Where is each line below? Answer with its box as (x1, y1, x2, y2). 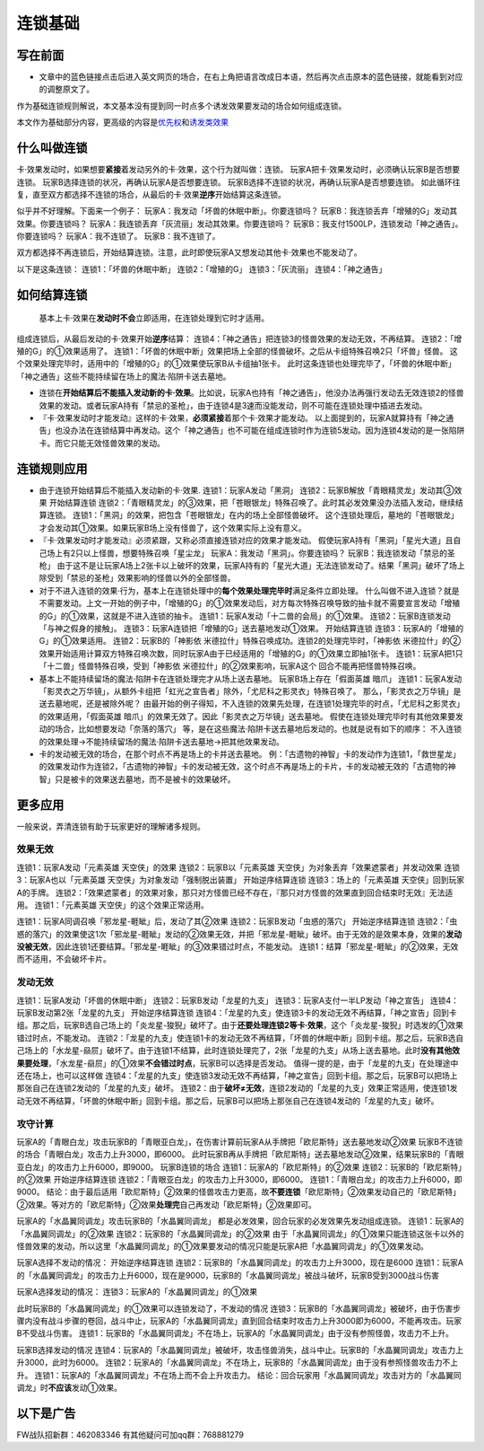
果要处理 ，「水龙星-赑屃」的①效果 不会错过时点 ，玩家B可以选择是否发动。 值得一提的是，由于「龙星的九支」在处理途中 (16, 1058, 459, 1068)
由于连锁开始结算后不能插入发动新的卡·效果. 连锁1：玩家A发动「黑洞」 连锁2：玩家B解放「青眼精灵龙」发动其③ (39, 485, 454, 496)
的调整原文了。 (39, 84, 94, 94)
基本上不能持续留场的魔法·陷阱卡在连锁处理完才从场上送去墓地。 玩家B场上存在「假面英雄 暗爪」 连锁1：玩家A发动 (39, 673, 462, 684)
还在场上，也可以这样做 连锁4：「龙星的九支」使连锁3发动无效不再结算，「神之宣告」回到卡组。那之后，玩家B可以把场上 (16, 1069, 458, 1081)
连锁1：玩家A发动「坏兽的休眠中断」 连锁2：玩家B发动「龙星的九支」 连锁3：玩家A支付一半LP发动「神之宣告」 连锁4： (16, 995, 460, 1006)
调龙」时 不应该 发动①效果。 (16, 1382, 123, 1393)
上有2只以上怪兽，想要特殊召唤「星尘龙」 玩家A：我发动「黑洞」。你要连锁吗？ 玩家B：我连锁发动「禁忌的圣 (54, 548, 456, 558)
